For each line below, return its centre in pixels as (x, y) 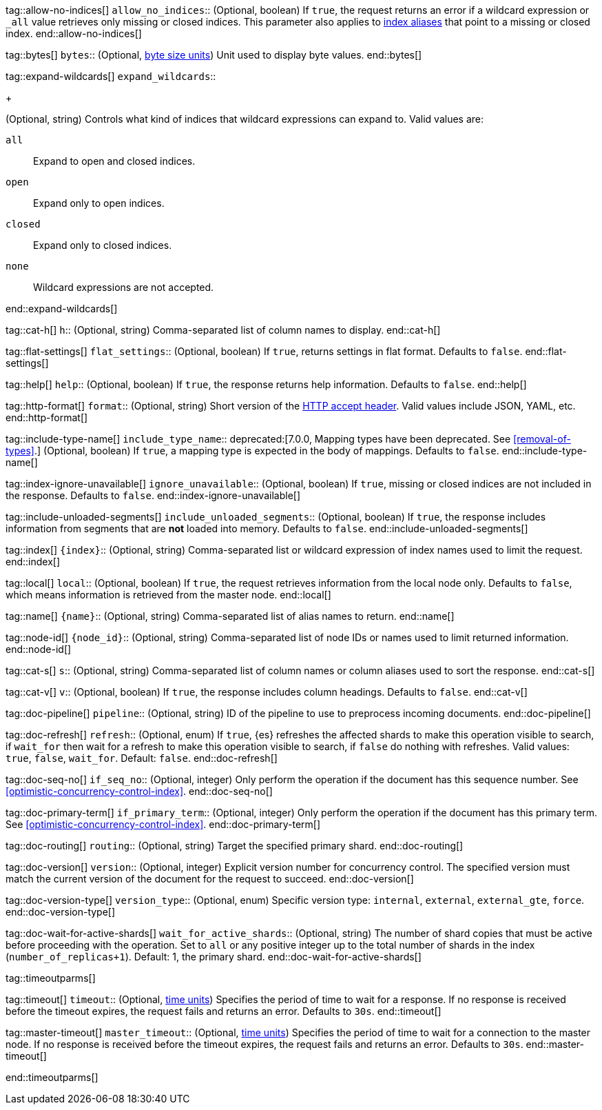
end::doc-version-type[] (61, 912)
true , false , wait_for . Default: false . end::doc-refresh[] (142, 758)
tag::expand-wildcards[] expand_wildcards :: (111, 76)
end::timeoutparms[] (52, 1077)
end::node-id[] (39, 649)
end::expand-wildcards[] (62, 309)
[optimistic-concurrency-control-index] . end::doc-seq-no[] (139, 791)
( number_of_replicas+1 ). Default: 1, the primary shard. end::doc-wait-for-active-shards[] (214, 957)
